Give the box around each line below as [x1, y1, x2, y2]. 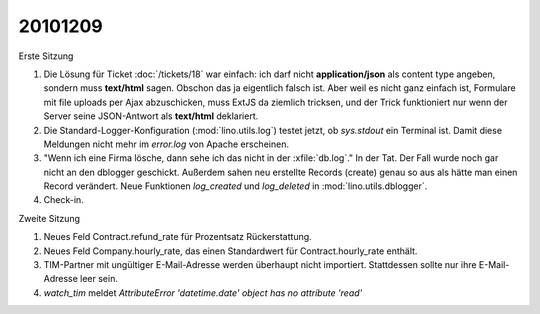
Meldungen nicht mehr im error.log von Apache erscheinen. [43, 138, 290, 150]
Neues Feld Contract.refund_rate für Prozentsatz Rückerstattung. [43, 231, 312, 243]
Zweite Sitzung [18, 212, 80, 224]
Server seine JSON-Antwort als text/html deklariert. [43, 110, 259, 122]
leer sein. [80, 273, 119, 285]
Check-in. [43, 194, 84, 206]
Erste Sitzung [18, 50, 74, 62]
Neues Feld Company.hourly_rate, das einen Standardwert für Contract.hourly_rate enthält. [43, 245, 418, 257]
